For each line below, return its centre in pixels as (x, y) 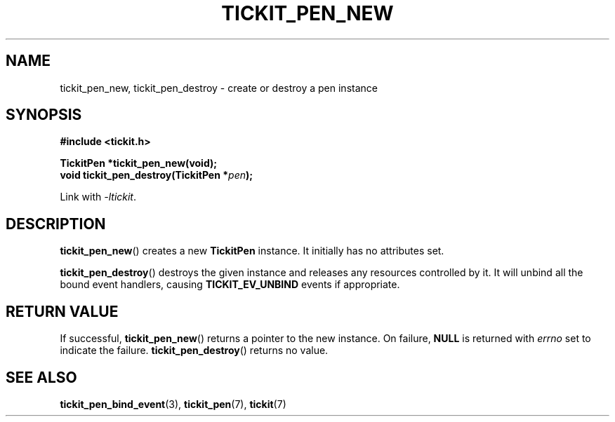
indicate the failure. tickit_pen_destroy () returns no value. (194, 350)
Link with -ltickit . (98, 197)
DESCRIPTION (56, 224)
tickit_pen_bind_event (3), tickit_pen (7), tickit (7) (173, 404)
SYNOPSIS (44, 115)
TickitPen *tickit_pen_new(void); (139, 163)
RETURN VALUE (62, 311)
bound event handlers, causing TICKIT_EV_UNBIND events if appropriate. (230, 285)
